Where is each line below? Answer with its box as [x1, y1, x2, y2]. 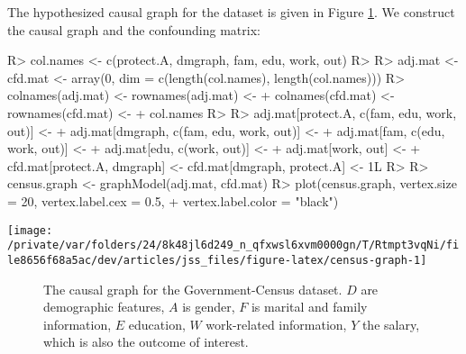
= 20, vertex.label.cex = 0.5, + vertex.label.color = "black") [7, 191, 339, 210]
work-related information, [206, 314, 347, 333]
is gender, [182, 297, 235, 316]
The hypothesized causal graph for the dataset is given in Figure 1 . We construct [7, 3, 455, 21]
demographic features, [43, 297, 165, 316]
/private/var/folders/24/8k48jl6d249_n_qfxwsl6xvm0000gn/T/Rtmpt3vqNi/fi [7, 239, 460, 252]
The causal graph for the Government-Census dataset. [43, 279, 343, 298]
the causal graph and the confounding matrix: [7, 20, 260, 39]
